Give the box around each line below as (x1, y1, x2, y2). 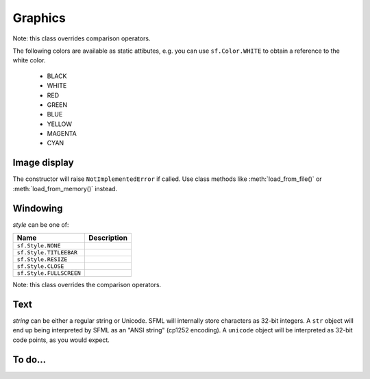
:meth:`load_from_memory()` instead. (12, 184, 118, 193)
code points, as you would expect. (12, 336, 110, 344)
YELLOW (47, 120, 72, 128)
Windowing (12, 202, 63, 214)
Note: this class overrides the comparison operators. (12, 281, 162, 289)
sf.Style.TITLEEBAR (16, 249, 78, 256)
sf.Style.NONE (16, 242, 61, 249)
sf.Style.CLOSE (16, 262, 64, 270)
